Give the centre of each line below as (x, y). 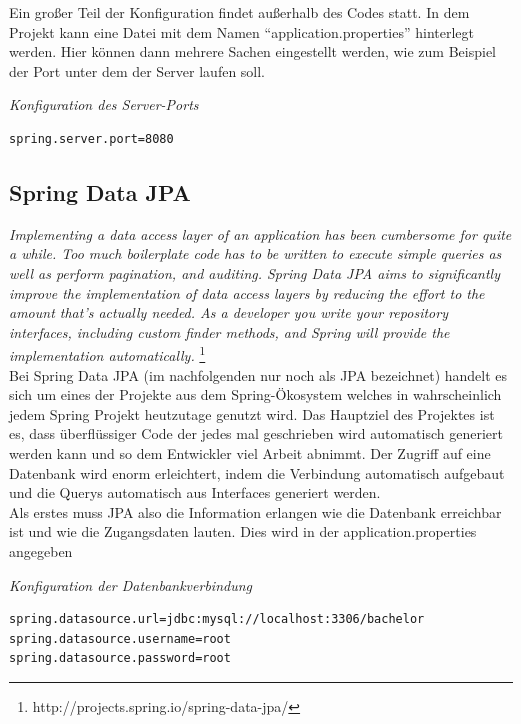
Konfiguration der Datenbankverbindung (130, 584)
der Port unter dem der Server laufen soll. (137, 70)
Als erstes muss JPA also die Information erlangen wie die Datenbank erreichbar (255, 511)
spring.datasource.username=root (120, 638)
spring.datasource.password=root (120, 658)
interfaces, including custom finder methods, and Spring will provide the (229, 331)
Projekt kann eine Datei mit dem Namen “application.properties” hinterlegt (241, 31)
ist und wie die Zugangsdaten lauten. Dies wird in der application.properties (243, 531)
